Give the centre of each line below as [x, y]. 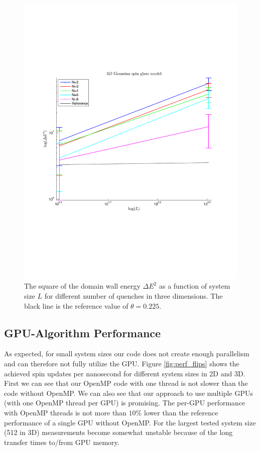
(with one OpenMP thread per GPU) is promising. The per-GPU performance [125, 403]
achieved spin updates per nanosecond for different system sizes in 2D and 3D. [125, 373]
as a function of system [194, 286]
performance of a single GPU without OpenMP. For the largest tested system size [130, 422]
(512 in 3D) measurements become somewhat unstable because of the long [118, 432]
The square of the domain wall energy [82, 286]
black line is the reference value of [76, 305]
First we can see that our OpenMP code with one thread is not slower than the [126, 383]
